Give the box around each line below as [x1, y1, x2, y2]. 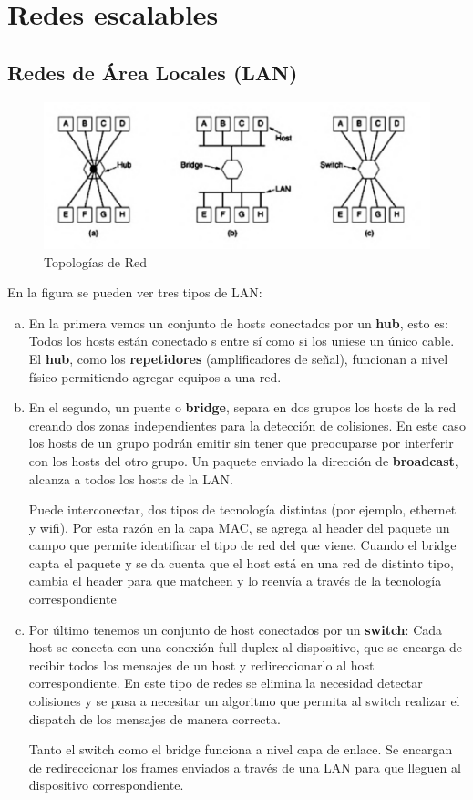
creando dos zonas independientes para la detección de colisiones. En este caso [28, 415, 466, 434]
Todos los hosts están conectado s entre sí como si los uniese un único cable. [28, 331, 455, 350]
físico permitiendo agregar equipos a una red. [28, 367, 282, 386]
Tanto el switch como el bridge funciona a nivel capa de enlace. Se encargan [28, 740, 453, 759]
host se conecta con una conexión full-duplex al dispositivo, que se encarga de [28, 638, 463, 657]
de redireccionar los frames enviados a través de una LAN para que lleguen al [28, 757, 461, 776]
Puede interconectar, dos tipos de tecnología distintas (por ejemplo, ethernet [28, 500, 457, 519]
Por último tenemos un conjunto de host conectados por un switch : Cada [28, 619, 443, 639]
